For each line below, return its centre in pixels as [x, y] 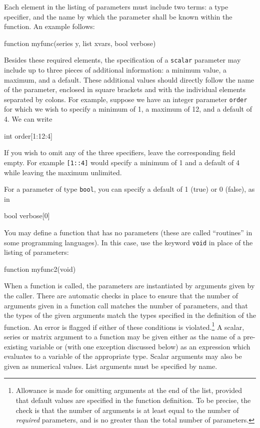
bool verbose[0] [27, 216]
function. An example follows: [49, 26]
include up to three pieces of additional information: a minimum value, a [115, 70]
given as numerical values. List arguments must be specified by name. [111, 366]
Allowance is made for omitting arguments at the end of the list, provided [129, 390]
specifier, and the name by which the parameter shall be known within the [118, 16]
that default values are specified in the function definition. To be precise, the [133, 400]
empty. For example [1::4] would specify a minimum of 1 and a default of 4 [122, 162]
